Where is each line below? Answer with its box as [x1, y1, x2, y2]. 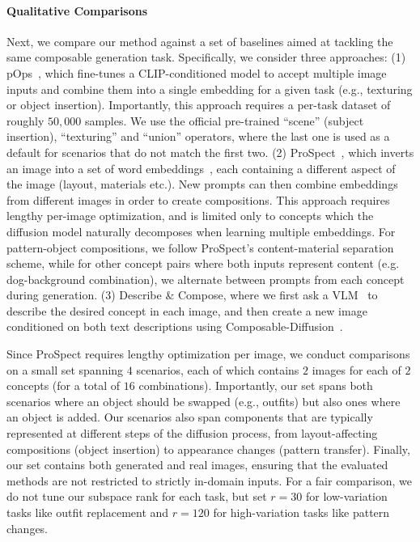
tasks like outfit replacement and [6, 504, 169, 521]
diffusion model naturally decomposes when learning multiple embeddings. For [6, 222, 396, 239]
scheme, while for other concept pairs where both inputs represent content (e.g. [6, 255, 400, 272]
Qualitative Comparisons [6, 2, 148, 19]
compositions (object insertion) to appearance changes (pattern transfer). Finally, [6, 440, 410, 457]
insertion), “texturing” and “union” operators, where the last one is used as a [6, 128, 390, 145]
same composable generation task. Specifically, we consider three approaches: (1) [6, 49, 406, 66]
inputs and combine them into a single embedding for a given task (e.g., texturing [6, 80, 413, 97]
